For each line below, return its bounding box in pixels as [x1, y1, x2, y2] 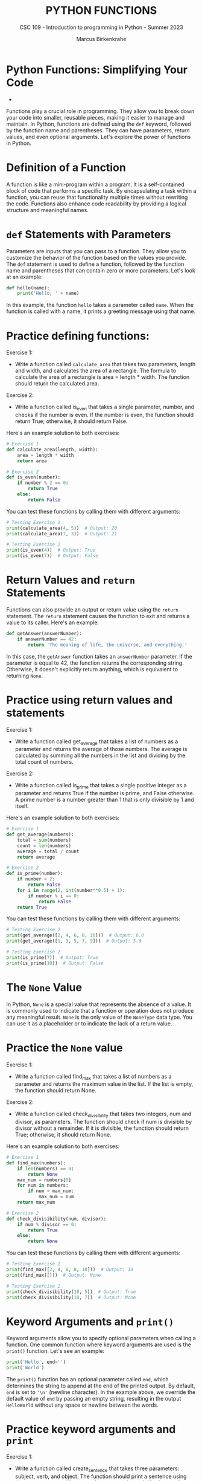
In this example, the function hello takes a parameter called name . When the [6, 302, 194, 309]
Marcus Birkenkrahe [76, 35, 127, 42]
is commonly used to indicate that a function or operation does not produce [6, 1007, 194, 1014]
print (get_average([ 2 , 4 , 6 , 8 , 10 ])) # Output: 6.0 [6, 932, 145, 938]
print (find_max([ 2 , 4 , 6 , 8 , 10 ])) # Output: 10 [6, 1266, 134, 1273]
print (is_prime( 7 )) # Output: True [6, 954, 98, 961]
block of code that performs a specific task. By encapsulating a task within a [6, 187, 197, 194]
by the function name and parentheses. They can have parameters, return [6, 126, 190, 134]
